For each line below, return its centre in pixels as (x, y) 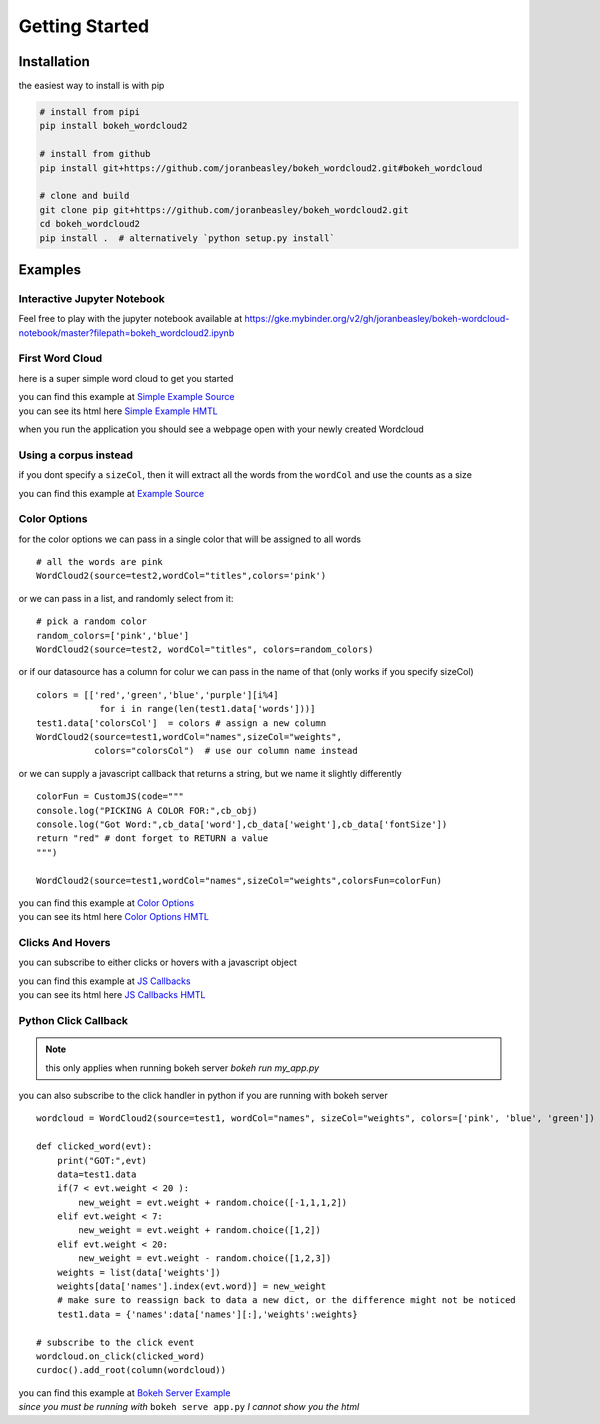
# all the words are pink (100, 562)
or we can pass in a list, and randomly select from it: (126, 598)
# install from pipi (89, 112)
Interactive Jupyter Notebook (91, 298)
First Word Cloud (60, 358)
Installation (54, 61)
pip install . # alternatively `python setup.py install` (187, 238)
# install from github (95, 154)
